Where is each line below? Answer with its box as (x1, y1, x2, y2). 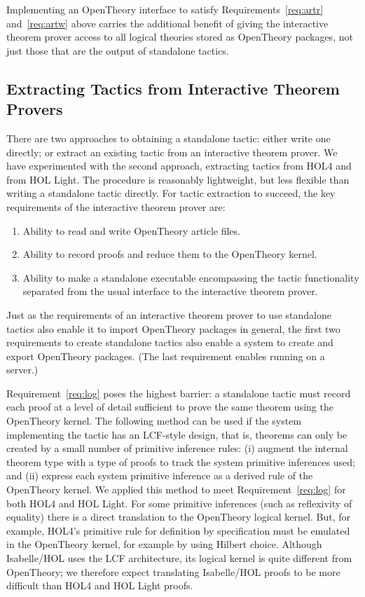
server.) (6, 362, 39, 377)
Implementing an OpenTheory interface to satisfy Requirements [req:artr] (6, 2, 324, 16)
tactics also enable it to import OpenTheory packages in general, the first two (6, 321, 340, 336)
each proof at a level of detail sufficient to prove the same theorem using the (6, 399, 333, 414)
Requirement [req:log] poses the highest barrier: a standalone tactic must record (6, 385, 351, 400)
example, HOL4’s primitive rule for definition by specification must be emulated (6, 523, 350, 537)
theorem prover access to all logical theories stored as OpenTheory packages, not (6, 29, 353, 44)
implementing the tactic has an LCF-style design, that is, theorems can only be (6, 427, 347, 441)
